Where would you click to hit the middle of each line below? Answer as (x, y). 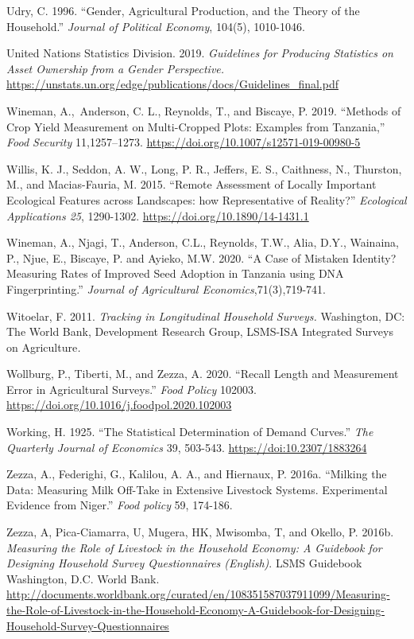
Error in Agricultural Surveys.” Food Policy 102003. (132, 389)
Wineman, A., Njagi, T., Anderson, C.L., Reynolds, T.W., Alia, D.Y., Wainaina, (203, 242)
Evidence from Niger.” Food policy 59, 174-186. (120, 505)
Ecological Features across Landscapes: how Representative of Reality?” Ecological (207, 199)
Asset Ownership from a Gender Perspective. (116, 68)
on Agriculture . (44, 347)
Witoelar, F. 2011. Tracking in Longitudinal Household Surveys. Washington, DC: (206, 316)
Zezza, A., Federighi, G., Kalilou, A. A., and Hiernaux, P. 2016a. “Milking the (197, 474)
